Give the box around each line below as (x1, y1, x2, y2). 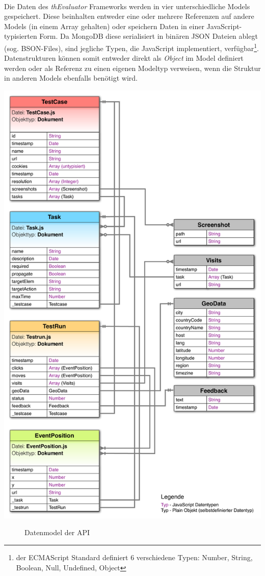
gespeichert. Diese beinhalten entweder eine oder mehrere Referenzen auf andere (4, 11, 254, 21)
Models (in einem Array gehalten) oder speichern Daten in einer (4, 20, 204, 31)
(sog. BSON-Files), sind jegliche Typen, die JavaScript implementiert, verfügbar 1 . (4, 41, 259, 53)
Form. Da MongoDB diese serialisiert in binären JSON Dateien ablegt (39, 31, 258, 41)
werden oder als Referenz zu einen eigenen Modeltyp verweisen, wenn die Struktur (4, 62, 261, 73)
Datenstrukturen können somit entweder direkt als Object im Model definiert (4, 53, 244, 63)
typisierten (4, 31, 37, 41)
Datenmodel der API (24, 527, 90, 538)
